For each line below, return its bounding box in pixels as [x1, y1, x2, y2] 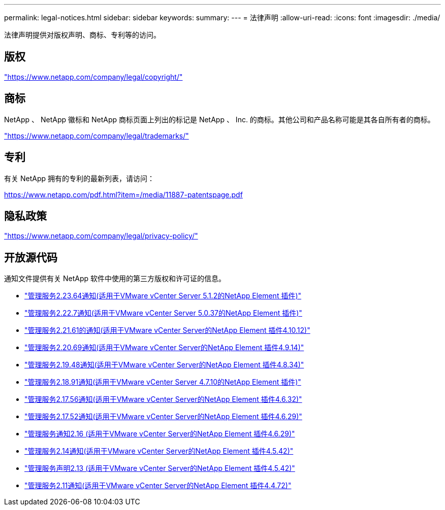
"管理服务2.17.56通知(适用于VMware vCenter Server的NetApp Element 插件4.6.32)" [24, 395, 302, 404]
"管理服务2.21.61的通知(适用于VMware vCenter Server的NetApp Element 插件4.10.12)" [24, 326, 310, 335]
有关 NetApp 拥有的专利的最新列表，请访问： [4, 174, 154, 183]
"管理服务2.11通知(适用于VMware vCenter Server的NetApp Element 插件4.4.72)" [24, 481, 292, 490]
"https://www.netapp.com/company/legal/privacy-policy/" [4, 231, 198, 241]
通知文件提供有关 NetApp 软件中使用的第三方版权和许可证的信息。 [4, 274, 226, 283]
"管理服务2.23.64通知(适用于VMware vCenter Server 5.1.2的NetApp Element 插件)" [24, 291, 302, 300]
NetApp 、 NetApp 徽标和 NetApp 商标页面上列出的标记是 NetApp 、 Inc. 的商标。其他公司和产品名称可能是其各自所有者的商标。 [4, 115, 435, 124]
